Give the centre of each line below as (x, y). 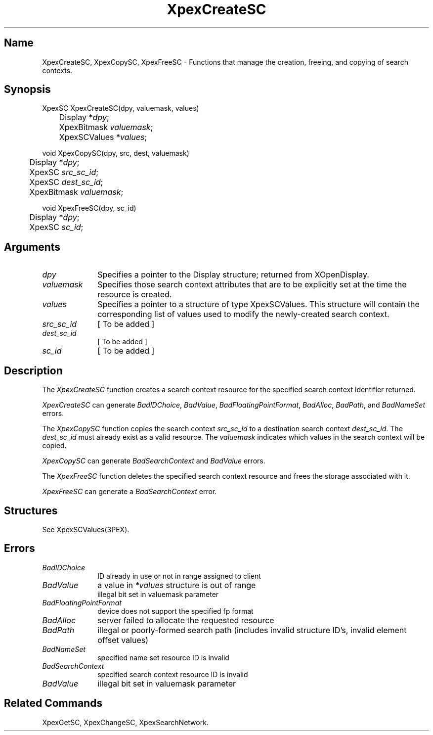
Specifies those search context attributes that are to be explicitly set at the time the (252, 285)
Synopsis (27, 90)
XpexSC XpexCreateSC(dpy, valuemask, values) (121, 108)
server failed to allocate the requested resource (186, 620)
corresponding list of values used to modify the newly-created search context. (243, 314)
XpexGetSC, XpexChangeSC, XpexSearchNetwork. (125, 722)
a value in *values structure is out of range (177, 585)
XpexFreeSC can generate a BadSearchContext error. (130, 492)
